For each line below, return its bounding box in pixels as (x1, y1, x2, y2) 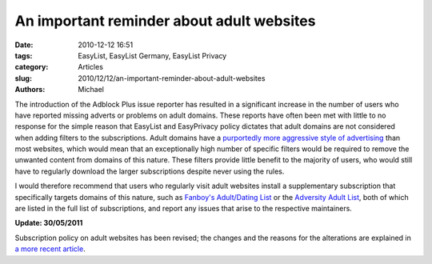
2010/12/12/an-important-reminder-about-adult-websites (78, 73, 266, 83)
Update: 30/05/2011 (14, 218, 83, 228)
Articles (78, 62, 104, 72)
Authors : (14, 85, 46, 94)
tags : (14, 50, 33, 60)
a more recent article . (14, 244, 86, 254)
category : (14, 62, 49, 72)
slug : (14, 73, 32, 83)
